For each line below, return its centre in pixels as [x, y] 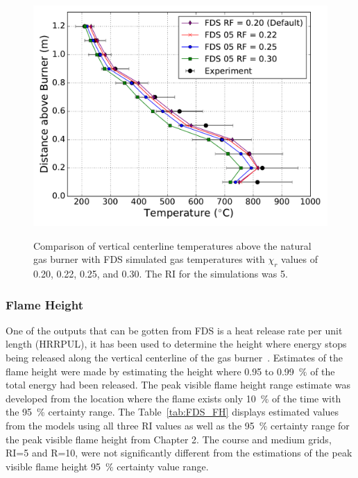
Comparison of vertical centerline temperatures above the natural [172, 245]
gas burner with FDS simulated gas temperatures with [149, 259]
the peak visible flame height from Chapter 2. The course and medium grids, [169, 439]
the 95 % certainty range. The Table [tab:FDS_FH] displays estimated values [172, 412]
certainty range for [310, 425]
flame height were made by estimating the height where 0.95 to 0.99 [150, 371]
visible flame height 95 [53, 466]
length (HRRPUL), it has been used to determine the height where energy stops [176, 344]
